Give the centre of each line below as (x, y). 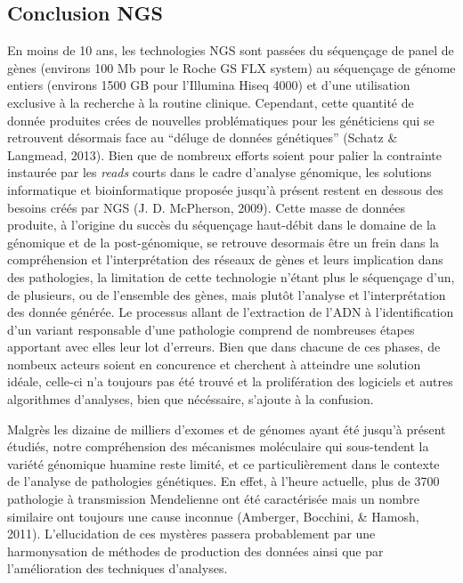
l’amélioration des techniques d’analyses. (118, 568)
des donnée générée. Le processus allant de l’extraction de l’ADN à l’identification (231, 312)
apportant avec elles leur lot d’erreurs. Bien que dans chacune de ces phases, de (224, 347)
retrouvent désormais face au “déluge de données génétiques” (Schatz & (203, 138)
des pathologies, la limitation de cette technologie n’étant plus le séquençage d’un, (231, 276)
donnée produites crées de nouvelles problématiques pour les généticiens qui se (221, 120)
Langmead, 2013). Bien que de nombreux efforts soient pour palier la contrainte (225, 154)
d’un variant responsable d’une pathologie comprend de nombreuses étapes (211, 329)
